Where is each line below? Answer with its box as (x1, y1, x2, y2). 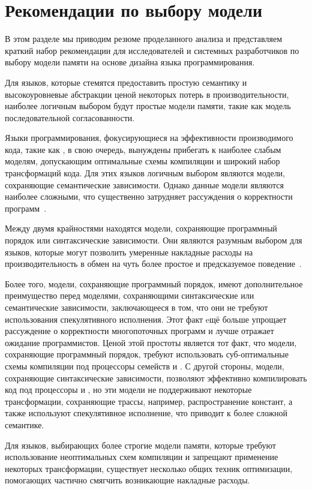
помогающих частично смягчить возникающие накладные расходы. (5, 474, 250, 486)
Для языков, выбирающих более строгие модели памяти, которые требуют (5, 438, 276, 451)
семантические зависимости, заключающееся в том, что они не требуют (5, 301, 268, 313)
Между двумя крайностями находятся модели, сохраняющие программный (5, 222, 277, 235)
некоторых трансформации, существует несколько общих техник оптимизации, (5, 462, 293, 474)
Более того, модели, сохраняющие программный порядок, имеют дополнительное (5, 277, 303, 290)
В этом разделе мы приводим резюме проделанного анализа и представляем (5, 32, 283, 45)
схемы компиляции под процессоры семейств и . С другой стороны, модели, (5, 359, 284, 372)
